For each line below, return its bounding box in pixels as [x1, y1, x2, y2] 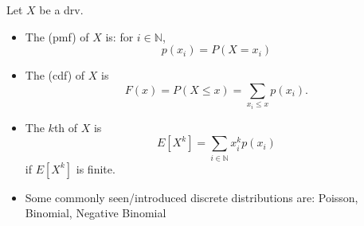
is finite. [76, 160, 115, 177]
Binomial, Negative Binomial [25, 205, 166, 221]
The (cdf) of [25, 67, 85, 84]
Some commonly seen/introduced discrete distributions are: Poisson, [25, 189, 358, 205]
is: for [105, 28, 134, 45]
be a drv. [39, 2, 84, 18]
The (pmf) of [25, 28, 89, 45]
